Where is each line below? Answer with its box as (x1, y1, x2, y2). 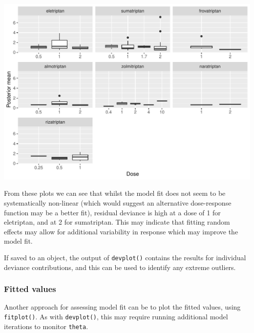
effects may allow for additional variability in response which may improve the (4, 226, 238, 236)
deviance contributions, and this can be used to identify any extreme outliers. (4, 262, 236, 272)
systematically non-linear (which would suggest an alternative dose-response (4, 197, 232, 208)
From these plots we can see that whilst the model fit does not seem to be (4, 188, 226, 198)
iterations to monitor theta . (4, 321, 88, 331)
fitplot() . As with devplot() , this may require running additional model (4, 312, 228, 321)
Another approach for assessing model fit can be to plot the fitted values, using (4, 302, 241, 312)
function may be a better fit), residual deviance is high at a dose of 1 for (4, 207, 221, 217)
